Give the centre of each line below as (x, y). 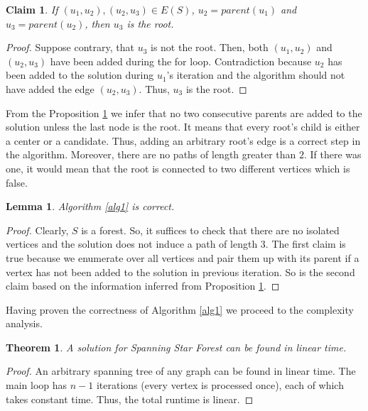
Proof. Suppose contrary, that (70, 47)
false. (17, 182)
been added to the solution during (80, 75)
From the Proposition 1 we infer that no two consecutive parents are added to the (184, 113)
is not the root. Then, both (210, 47)
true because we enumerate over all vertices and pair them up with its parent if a (183, 257)
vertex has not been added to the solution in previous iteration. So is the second (180, 272)
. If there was (332, 154)
